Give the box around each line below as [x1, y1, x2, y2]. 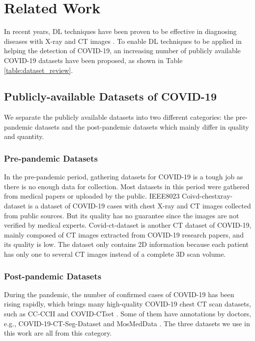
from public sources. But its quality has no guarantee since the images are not [4, 210, 239, 220]
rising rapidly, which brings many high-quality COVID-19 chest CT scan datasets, [4, 299, 251, 309]
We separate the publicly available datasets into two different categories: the [4, 112, 234, 122]
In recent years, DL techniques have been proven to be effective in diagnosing [4, 26, 237, 36]
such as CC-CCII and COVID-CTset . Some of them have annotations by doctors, [4, 308, 252, 319]
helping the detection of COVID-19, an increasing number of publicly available [4, 45, 241, 56]
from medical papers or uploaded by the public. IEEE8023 [4, 191, 180, 201]
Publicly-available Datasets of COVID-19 [4, 89, 217, 104]
